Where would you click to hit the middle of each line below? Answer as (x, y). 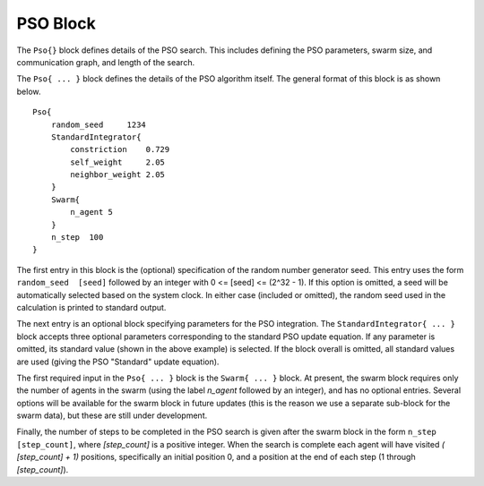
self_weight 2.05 (118, 162)
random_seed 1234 (99, 124)
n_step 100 (77, 238)
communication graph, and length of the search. (106, 62)
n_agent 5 (92, 212)
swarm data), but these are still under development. (112, 415)
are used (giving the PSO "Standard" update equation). (118, 362)
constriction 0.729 (120, 149)
